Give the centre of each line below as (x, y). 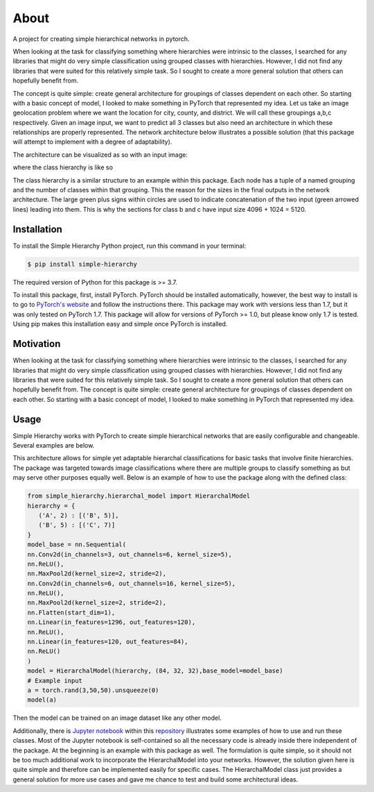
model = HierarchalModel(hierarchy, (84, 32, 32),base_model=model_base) (155, 671)
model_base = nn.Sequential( (77, 545)
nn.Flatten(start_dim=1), (71, 612)
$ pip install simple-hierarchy (82, 264)
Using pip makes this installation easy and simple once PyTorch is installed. (120, 324)
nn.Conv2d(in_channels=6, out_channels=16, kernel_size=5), (132, 583)
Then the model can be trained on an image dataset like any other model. (117, 718)
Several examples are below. (54, 445)
